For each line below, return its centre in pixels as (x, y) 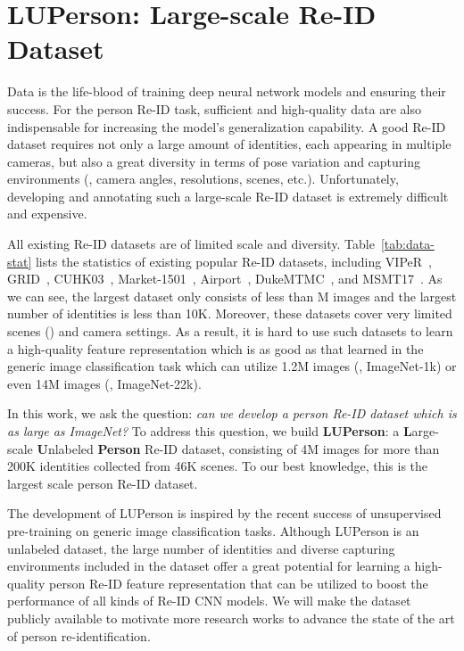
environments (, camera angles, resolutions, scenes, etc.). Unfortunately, (203, 179)
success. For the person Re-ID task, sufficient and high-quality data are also (214, 108)
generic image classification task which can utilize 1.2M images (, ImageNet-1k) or (232, 366)
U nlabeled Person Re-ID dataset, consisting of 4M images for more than (238, 448)
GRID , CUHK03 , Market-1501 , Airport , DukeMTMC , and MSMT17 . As (225, 279)
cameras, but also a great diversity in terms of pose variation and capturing (214, 161)
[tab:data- (407, 244)
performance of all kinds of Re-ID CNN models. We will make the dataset (209, 601)
